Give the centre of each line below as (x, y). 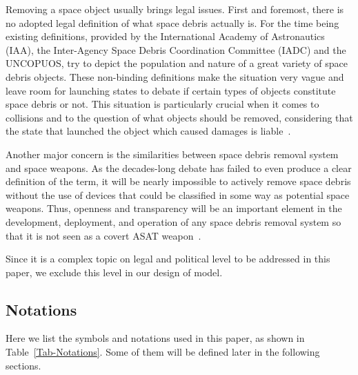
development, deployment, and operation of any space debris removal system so (173, 221)
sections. (23, 365)
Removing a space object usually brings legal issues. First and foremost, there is (175, 9)
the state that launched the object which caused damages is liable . (148, 131)
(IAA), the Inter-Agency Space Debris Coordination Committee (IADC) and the (176, 49)
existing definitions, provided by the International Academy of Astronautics (165, 36)
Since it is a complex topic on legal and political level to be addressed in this (168, 259)
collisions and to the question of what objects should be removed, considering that (179, 117)
